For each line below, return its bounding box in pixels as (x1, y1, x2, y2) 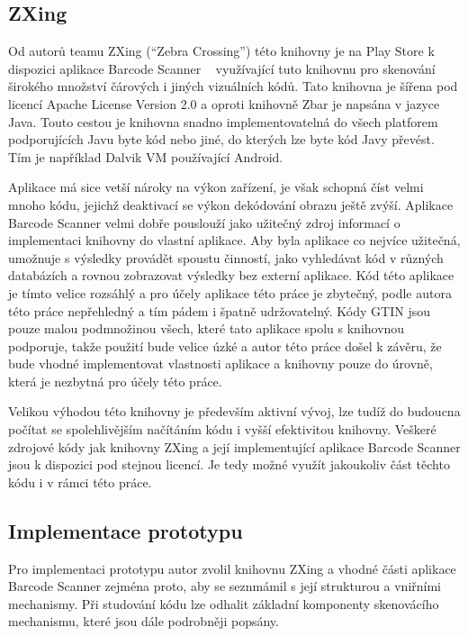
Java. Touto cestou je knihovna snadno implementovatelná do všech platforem (8, 112, 438, 131)
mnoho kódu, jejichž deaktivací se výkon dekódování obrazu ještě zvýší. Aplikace (8, 195, 454, 214)
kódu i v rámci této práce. (8, 472, 152, 491)
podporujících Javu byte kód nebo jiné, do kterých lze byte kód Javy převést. (8, 130, 435, 149)
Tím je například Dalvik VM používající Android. (8, 147, 283, 166)
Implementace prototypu (8, 516, 243, 544)
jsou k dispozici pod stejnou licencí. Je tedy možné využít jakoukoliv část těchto (8, 455, 450, 474)
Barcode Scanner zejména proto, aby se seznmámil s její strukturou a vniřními (8, 577, 442, 595)
